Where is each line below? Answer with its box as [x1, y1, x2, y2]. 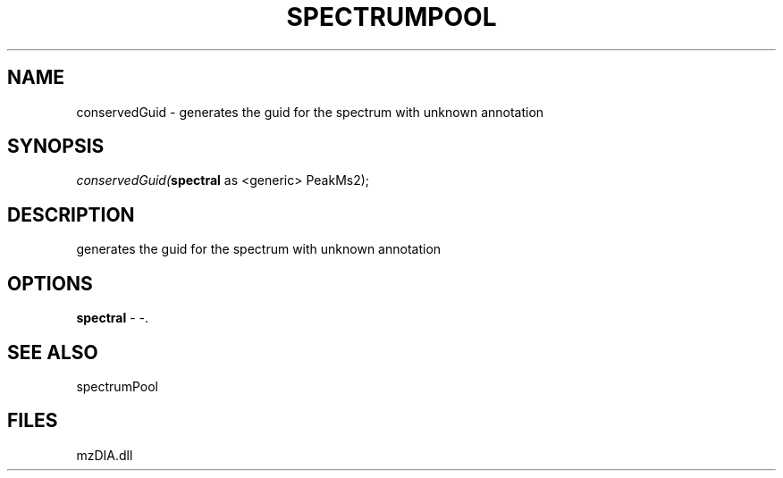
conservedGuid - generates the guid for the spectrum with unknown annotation [76, 104, 544, 120]
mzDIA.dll [76, 447, 133, 463]
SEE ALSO [7, 340, 98, 364]
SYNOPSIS [7, 135, 105, 158]
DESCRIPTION [7, 203, 135, 226]
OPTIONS [7, 272, 93, 295]
